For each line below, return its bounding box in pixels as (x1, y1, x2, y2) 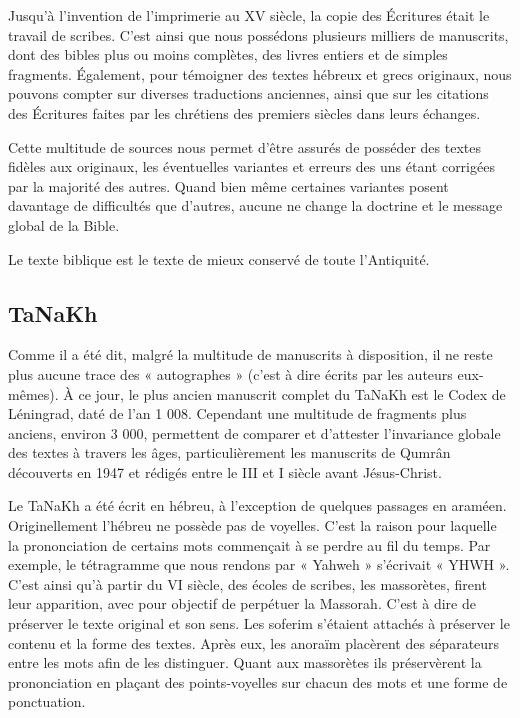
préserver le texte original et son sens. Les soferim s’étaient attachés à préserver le (8, 613, 510, 634)
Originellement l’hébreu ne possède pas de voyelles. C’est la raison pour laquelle (8, 515, 497, 536)
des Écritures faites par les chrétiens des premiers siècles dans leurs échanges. (8, 102, 481, 123)
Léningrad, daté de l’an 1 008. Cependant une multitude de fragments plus (8, 403, 467, 424)
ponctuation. (8, 691, 86, 712)
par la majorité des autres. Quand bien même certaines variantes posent (8, 175, 449, 196)
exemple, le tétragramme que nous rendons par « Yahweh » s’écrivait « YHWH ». (8, 554, 510, 575)
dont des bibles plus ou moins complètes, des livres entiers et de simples (8, 44, 448, 65)
